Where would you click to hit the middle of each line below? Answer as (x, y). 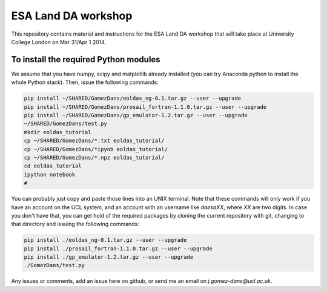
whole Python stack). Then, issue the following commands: (85, 82)
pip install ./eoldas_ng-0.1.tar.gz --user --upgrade (105, 240)
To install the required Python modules (86, 60)
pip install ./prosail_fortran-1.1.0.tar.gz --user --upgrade (118, 248)
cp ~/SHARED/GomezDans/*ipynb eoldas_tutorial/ (96, 149)
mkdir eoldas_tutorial (58, 132)
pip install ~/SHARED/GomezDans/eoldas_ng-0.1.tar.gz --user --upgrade (133, 99)
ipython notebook (50, 174)
